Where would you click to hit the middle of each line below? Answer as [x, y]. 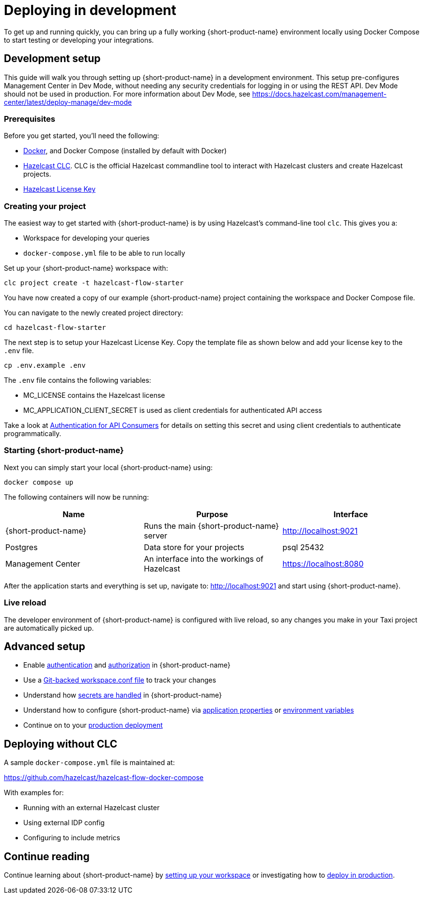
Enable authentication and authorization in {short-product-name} [127, 665]
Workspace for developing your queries [86, 238]
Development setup [52, 59]
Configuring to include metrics [72, 838]
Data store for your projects [194, 547]
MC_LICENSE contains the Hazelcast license [94, 395]
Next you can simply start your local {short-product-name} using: [108, 467]
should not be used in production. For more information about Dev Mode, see [127, 94]
